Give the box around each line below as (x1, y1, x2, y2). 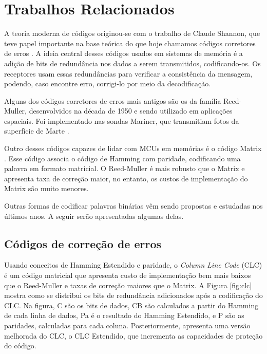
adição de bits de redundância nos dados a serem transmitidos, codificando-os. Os (4, 58, 261, 68)
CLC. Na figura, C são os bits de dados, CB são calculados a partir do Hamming (4, 300, 259, 310)
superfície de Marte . (4, 125, 69, 136)
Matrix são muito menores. (4, 183, 89, 194)
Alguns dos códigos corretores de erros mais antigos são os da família (4, 95, 221, 106)
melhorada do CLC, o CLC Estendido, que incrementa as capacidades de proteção (4, 330, 263, 341)
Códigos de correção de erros (4, 235, 162, 251)
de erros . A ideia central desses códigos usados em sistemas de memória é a (4, 48, 243, 59)
